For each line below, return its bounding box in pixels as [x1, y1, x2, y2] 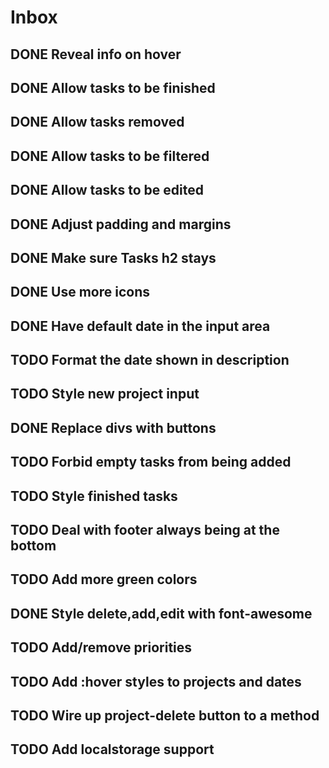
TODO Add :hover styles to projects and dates [10, 673, 302, 690]
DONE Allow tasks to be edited [10, 182, 204, 199]
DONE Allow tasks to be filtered [10, 147, 210, 165]
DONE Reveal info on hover [10, 46, 182, 63]
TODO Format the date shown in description [10, 352, 290, 369]
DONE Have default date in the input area [10, 317, 271, 335]
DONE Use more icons [10, 284, 151, 301]
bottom [10, 537, 57, 555]
